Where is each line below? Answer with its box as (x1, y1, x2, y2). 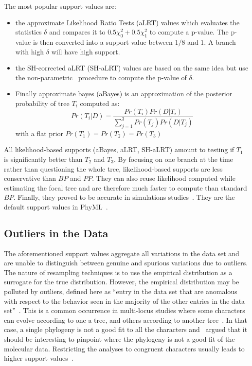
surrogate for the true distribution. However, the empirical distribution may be (4, 277, 239, 287)
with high (15, 46, 44, 56)
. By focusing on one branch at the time (113, 154, 233, 164)
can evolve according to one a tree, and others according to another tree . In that (4, 314, 248, 325)
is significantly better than (4, 154, 83, 164)
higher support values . (4, 353, 73, 363)
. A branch (204, 36, 236, 47)
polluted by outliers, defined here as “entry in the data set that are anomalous (4, 286, 237, 296)
